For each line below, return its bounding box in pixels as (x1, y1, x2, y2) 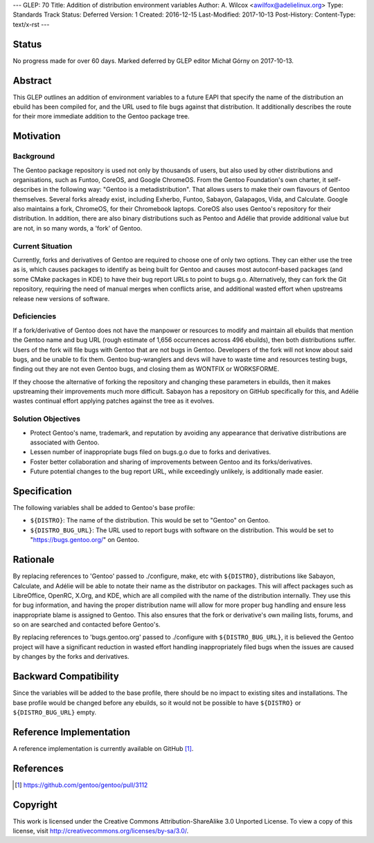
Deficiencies (12, 311, 57, 321)
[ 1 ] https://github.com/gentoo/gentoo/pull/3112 (15, 781, 148, 789)
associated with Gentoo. (30, 438, 100, 446)
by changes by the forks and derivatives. (12, 653, 130, 661)
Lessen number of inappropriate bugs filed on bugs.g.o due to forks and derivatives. (30, 448, 271, 456)
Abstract (12, 75, 52, 87)
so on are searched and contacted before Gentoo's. (12, 620, 161, 629)
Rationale (12, 554, 55, 565)
